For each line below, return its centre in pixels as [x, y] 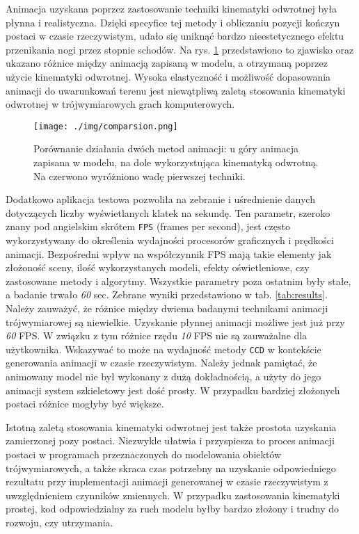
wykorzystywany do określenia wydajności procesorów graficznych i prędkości [170, 240]
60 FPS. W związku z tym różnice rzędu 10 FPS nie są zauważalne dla [157, 335]
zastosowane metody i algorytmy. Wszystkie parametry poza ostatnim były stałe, [178, 281]
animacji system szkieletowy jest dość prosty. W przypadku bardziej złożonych [173, 390]
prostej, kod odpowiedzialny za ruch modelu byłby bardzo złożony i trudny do [173, 509]
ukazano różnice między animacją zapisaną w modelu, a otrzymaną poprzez [167, 63]
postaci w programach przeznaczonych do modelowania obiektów [144, 454]
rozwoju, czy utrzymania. [59, 522]
